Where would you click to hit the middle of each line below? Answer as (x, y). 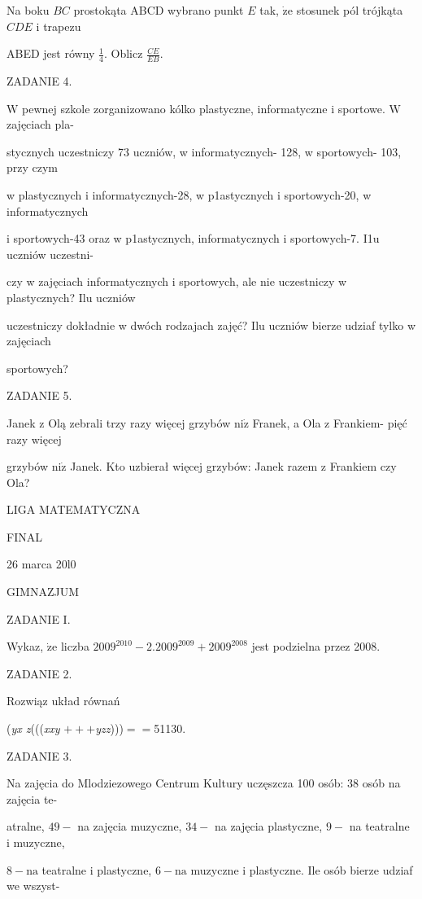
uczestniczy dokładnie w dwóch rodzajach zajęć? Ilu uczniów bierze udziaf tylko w (211, 325)
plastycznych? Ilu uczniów (71, 297)
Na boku (28, 10)
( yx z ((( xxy (33, 728)
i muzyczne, (36, 842)
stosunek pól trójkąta (350, 10)
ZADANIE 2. (39, 673)
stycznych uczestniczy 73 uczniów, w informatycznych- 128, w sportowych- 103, (204, 151)
